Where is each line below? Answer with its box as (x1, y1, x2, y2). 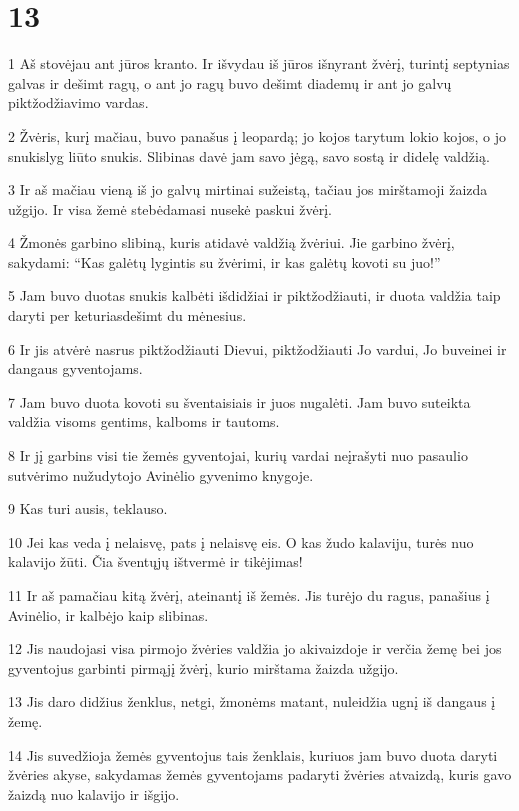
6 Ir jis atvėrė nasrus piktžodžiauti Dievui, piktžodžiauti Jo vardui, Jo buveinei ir (8, 338, 507, 359)
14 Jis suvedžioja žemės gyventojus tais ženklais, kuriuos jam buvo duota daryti (8, 744, 498, 765)
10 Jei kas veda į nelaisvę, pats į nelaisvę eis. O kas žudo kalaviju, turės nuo (8, 531, 474, 552)
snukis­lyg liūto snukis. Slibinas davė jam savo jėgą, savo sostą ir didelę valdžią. (8, 145, 490, 166)
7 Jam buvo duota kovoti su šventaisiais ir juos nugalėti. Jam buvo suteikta (8, 391, 471, 412)
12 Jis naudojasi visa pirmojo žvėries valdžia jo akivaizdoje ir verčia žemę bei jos (8, 638, 502, 659)
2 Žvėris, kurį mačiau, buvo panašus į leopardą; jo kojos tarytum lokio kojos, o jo (8, 125, 506, 146)
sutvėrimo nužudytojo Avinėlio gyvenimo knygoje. (8, 464, 314, 485)
